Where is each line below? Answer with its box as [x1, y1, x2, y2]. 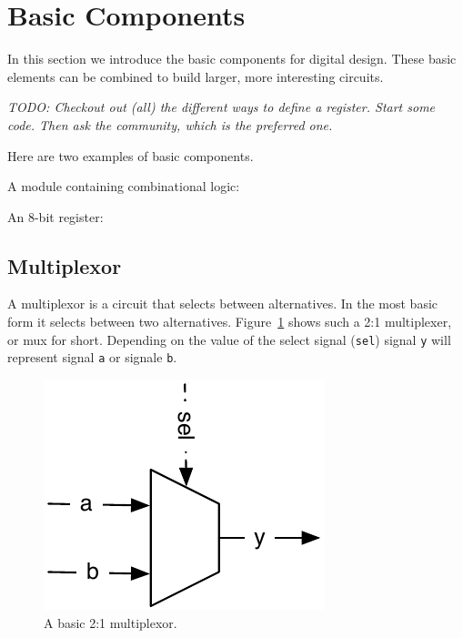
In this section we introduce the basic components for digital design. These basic [7, 49, 457, 68]
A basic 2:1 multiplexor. [44, 613, 177, 632]
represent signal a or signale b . [7, 348, 177, 367]
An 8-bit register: [7, 207, 104, 226]
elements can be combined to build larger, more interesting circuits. [7, 66, 384, 86]
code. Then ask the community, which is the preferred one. [7, 115, 333, 134]
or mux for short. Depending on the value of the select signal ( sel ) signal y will [7, 329, 451, 349]
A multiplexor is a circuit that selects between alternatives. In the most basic [7, 294, 438, 313]
